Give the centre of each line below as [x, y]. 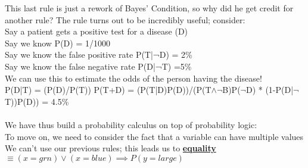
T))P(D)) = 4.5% [37, 101]
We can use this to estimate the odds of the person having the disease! [133, 78]
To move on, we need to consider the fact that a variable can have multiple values [154, 136]
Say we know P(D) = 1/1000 [57, 43]
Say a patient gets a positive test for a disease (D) [97, 31]
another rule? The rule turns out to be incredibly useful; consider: [125, 19]
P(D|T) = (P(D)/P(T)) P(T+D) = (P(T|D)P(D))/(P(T [108, 90]
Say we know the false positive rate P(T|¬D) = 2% [99, 55]
